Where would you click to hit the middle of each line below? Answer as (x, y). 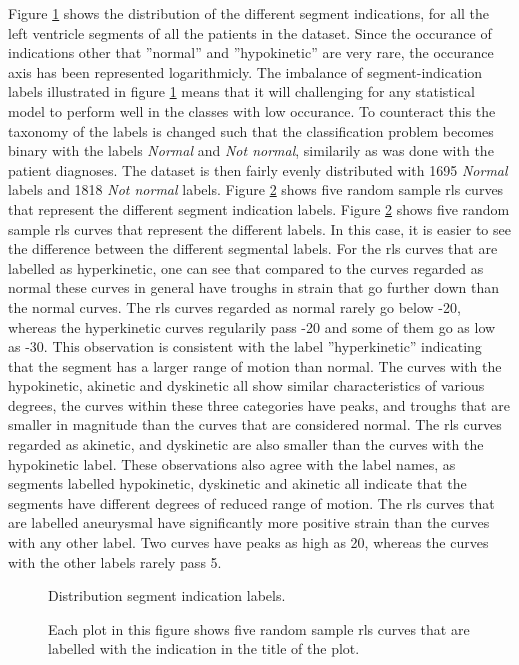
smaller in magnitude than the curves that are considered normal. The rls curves (255, 424)
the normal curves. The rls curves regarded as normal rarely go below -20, (234, 306)
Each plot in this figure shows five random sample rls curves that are (259, 628)
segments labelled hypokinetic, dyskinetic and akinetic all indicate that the (237, 483)
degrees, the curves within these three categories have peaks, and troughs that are (259, 404)
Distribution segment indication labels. (167, 595)
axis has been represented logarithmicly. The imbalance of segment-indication (245, 71)
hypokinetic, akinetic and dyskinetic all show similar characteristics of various (246, 385)
